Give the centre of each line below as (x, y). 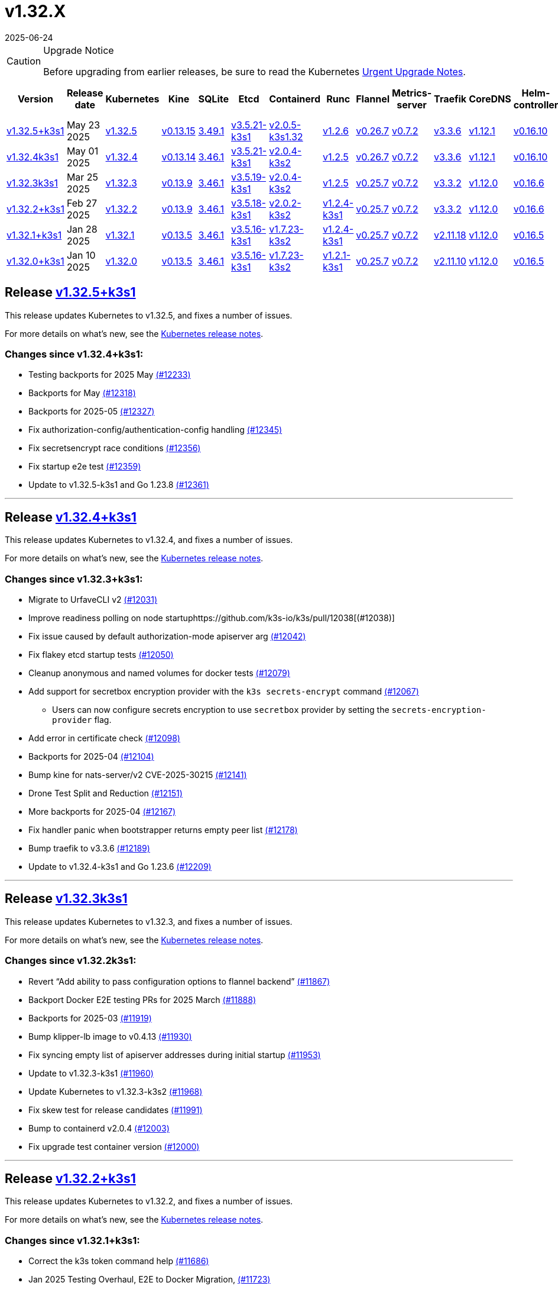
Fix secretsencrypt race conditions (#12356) (115, 448)
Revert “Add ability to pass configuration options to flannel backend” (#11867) (179, 981)
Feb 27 (82, 203)
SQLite (213, 99)
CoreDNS (490, 99)
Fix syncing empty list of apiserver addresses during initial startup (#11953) (175, 1055)
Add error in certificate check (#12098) (104, 738)
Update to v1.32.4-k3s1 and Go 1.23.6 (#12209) (120, 866)
